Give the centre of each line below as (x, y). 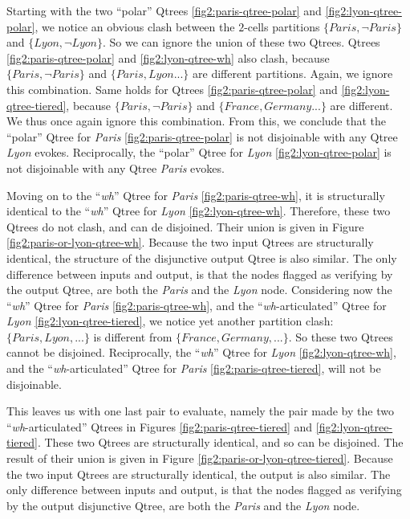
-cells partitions (282, 26)
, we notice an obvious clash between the (135, 26)
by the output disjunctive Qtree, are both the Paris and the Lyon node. (183, 505)
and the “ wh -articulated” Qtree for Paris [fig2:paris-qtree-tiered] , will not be (194, 368)
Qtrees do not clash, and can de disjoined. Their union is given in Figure (185, 226)
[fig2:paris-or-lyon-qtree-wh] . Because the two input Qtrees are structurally (190, 242)
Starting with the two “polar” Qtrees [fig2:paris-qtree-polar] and (164, 10)
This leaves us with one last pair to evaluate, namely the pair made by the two (200, 411)
